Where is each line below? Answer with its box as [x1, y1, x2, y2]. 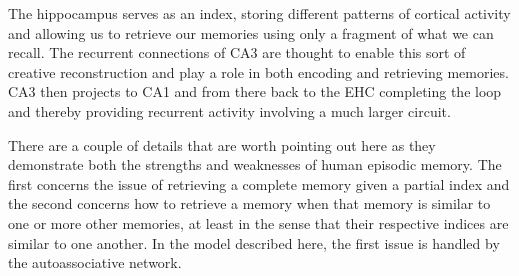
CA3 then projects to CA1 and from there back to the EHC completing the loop [8, 81, 502, 102]
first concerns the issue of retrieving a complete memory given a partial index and [8, 173, 510, 194]
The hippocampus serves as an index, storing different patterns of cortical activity [8, 3, 511, 23]
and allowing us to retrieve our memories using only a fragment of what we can [8, 22, 494, 43]
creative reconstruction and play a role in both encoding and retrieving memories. [8, 61, 509, 82]
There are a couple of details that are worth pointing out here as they [8, 134, 436, 155]
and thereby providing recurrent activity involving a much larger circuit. [8, 100, 451, 121]
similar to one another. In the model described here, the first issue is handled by [8, 232, 500, 253]
